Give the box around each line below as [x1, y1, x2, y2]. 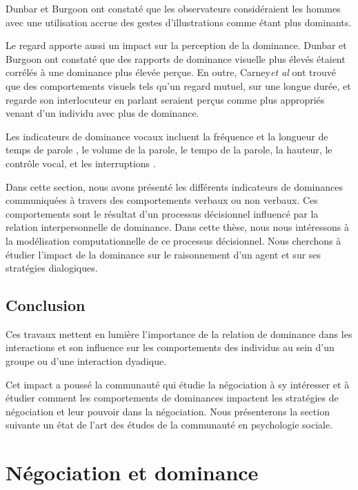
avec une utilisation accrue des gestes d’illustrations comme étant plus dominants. [6, 15, 352, 29]
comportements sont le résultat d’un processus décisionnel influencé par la [6, 206, 319, 220]
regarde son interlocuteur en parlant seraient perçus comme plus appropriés [6, 92, 325, 106]
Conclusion [6, 294, 86, 316]
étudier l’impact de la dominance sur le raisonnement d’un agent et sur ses [6, 247, 321, 261]
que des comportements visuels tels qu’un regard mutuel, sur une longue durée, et [6, 78, 351, 93]
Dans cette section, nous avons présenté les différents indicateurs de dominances [6, 179, 343, 194]
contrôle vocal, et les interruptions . [6, 156, 156, 170]
